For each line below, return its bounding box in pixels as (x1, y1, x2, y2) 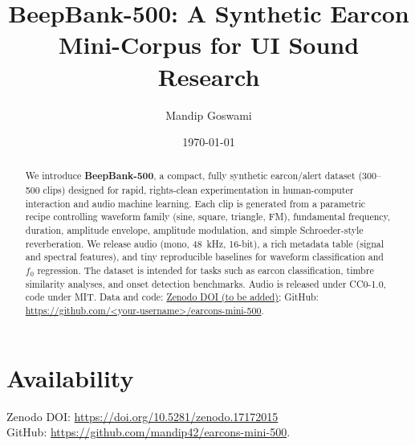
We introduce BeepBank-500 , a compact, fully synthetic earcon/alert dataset (25, 169, 356, 183)
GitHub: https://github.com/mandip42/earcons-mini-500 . (6, 423, 291, 440)
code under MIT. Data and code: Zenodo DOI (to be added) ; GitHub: (25, 290, 319, 304)
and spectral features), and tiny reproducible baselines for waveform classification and (25, 250, 384, 264)
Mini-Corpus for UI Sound (58, 28, 360, 61)
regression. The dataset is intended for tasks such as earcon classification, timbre (37, 264, 374, 277)
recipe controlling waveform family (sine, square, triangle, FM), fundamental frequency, (25, 210, 391, 223)
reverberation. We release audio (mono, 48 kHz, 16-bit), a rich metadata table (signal (25, 236, 384, 250)
